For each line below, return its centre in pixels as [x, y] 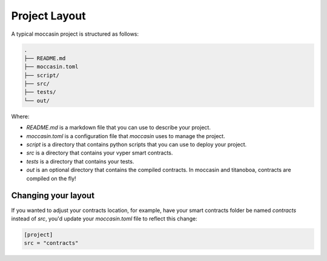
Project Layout [48, 16]
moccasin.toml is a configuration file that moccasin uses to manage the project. [126, 136]
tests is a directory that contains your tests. [80, 161]
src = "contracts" [51, 243]
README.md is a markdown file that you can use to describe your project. [119, 128]
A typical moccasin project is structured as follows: [75, 34]
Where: [20, 116]
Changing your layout [53, 196]
